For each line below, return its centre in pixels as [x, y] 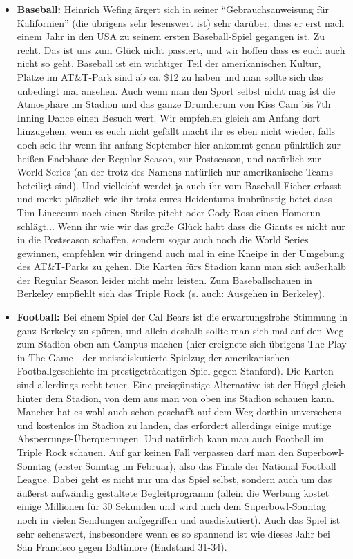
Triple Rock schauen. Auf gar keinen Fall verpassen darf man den [155, 452]
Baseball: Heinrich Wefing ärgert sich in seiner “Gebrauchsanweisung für [173, 9]
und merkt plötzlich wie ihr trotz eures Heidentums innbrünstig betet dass [174, 199]
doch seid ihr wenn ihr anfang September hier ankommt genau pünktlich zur [179, 144]
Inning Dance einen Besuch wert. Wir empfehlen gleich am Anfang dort [169, 117]
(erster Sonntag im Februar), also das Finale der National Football [195, 465]
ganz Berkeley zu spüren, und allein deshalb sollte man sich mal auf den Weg [180, 330]
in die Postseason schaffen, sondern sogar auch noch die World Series [163, 239]
